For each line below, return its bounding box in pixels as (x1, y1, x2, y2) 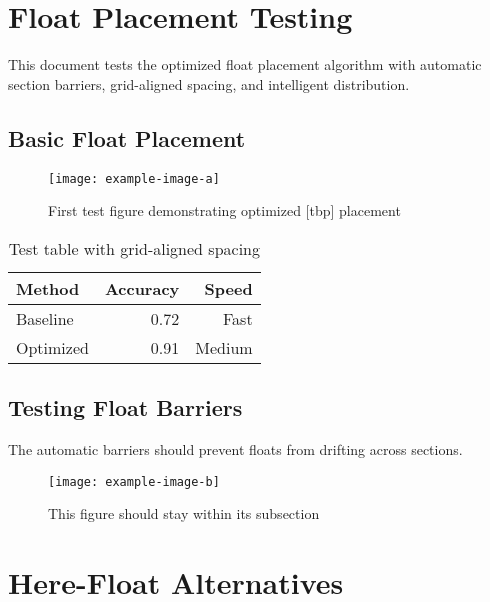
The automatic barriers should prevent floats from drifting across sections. (8, 438, 463, 459)
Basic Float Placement (8, 122, 246, 153)
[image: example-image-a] (48, 171, 220, 186)
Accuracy (104, 276, 180, 300)
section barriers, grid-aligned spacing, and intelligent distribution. (8, 73, 410, 94)
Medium (195, 335, 253, 359)
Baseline (16, 306, 74, 330)
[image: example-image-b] (48, 474, 220, 489)
